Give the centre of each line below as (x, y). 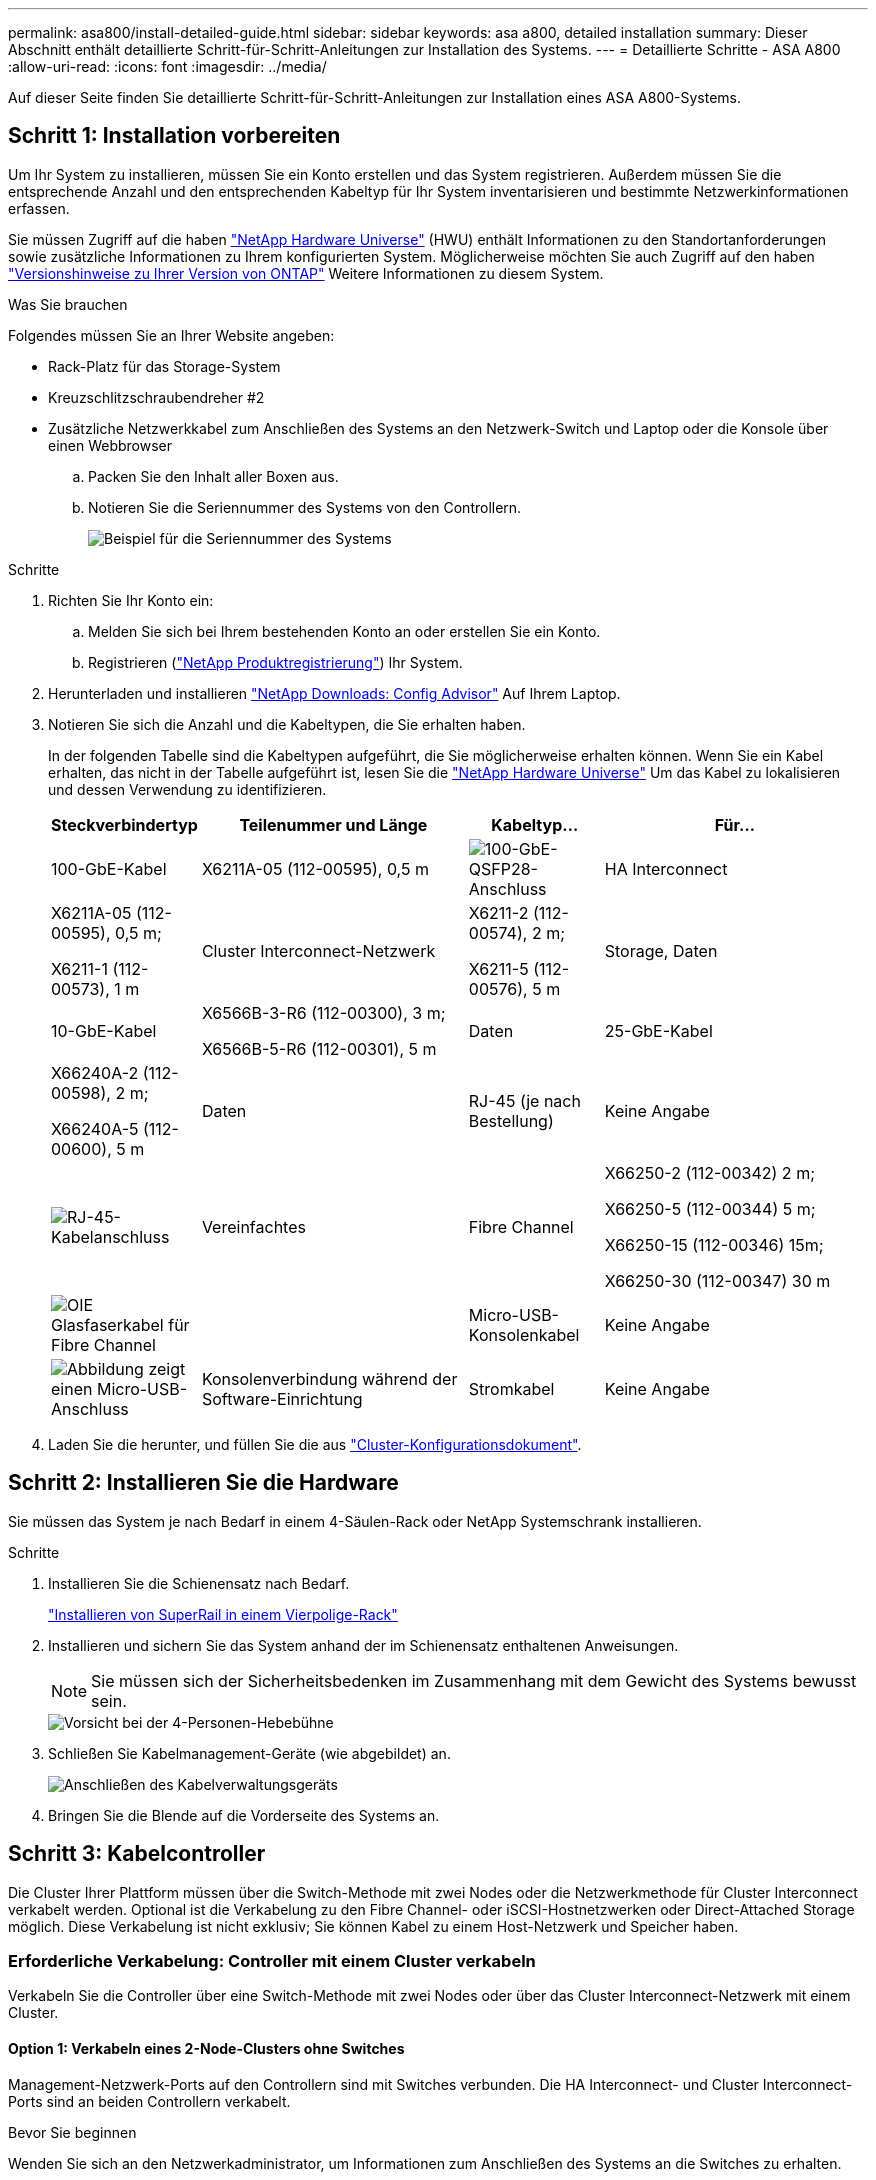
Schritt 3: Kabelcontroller (137, 1854)
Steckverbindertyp (124, 824)
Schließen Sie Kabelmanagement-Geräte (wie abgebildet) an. (249, 1753)
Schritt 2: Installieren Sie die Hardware (203, 1483)
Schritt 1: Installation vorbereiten (174, 136)
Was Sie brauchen (68, 304)
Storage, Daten (661, 950)
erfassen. (39, 208)
